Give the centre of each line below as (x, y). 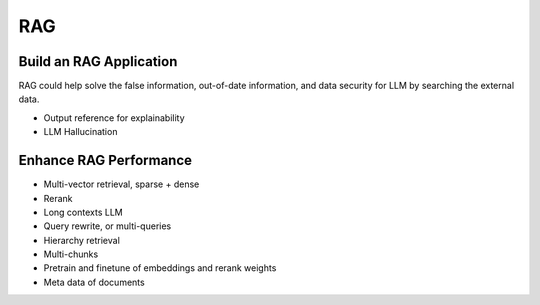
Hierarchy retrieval (81, 240)
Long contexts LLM (83, 212)
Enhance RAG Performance (105, 160)
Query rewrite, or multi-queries (107, 226)
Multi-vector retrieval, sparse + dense (121, 184)
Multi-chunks (71, 254)
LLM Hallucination (80, 132)
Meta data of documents (94, 282)
